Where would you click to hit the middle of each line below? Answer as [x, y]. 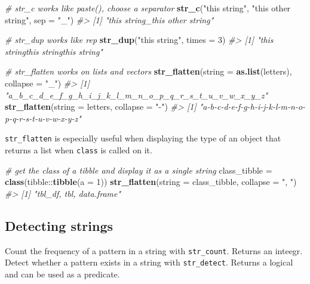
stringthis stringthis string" [54, 51]
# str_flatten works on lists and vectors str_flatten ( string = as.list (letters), [148, 71]
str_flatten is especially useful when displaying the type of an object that [143, 138]
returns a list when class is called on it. [79, 150]
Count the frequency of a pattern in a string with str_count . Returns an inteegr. [154, 250]
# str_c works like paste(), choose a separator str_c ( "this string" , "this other [148, 8]
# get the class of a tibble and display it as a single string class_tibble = [139, 170]
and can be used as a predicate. [62, 274]
